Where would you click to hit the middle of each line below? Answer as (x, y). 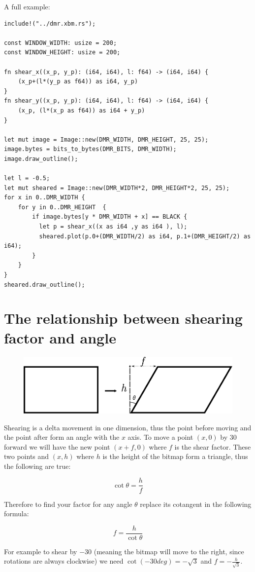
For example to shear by (41, 551)
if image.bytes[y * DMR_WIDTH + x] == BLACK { (110, 217)
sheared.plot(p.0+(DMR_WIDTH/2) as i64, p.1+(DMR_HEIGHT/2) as (145, 236)
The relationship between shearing (123, 318)
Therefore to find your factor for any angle (68, 504)
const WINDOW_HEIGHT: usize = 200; (62, 53)
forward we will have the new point (57, 446)
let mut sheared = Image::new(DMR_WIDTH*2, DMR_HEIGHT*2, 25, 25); (117, 188)
